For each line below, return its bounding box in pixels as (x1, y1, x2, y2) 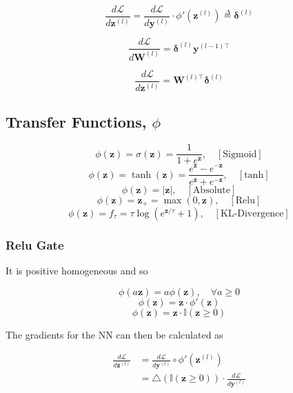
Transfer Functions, (6, 110, 147, 132)
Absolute (192, 185, 230, 195)
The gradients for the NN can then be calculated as (6, 327, 223, 341)
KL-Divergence (220, 209, 284, 219)
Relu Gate (6, 236, 64, 253)
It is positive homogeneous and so (6, 263, 148, 278)
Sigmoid (223, 149, 257, 159)
